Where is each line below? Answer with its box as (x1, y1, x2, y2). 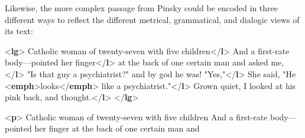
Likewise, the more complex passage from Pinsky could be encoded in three (5, 2, 278, 14)
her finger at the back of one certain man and (34, 122, 200, 134)
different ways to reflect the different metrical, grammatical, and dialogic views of (5, 13, 300, 25)
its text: (5, 25, 33, 37)
